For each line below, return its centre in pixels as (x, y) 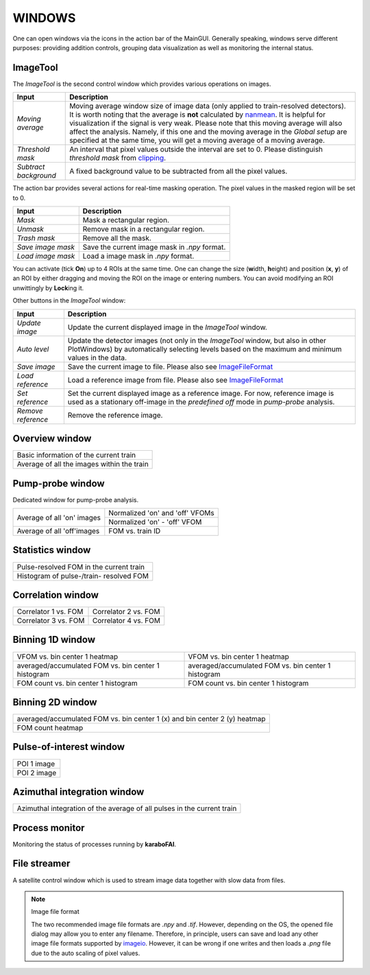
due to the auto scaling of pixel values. (86, 953)
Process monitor (49, 828)
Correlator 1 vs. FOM (50, 612)
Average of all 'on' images (59, 517)
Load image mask (46, 256)
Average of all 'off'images (58, 531)
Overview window (52, 438)
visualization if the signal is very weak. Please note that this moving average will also (206, 124)
